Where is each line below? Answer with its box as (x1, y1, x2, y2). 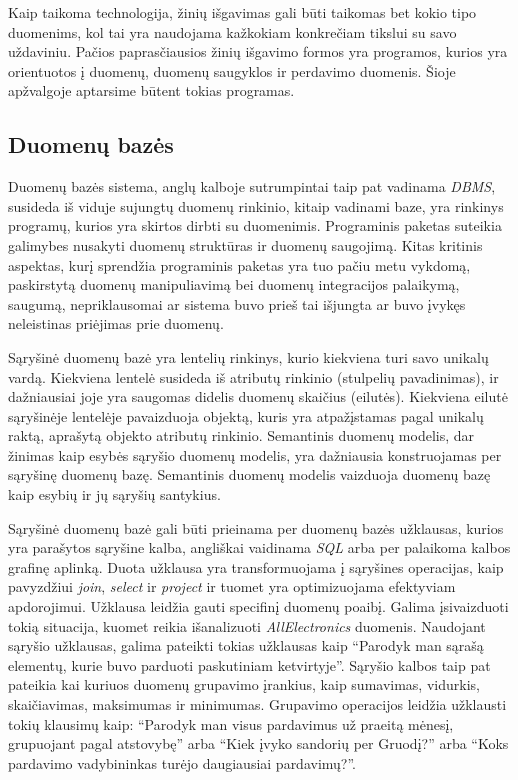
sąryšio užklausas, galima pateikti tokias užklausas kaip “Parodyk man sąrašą (8, 635, 484, 656)
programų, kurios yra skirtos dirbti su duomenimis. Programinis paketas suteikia (8, 215, 502, 236)
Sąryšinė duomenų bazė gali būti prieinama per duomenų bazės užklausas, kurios (8, 517, 504, 538)
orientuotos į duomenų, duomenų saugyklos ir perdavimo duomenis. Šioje (8, 60, 456, 81)
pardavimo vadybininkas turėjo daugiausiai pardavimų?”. (8, 752, 357, 773)
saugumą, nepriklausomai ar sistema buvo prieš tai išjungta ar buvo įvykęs (8, 293, 466, 314)
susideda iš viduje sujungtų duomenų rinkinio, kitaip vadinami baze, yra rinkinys (8, 195, 504, 216)
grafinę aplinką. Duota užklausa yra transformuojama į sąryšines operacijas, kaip (8, 556, 504, 577)
